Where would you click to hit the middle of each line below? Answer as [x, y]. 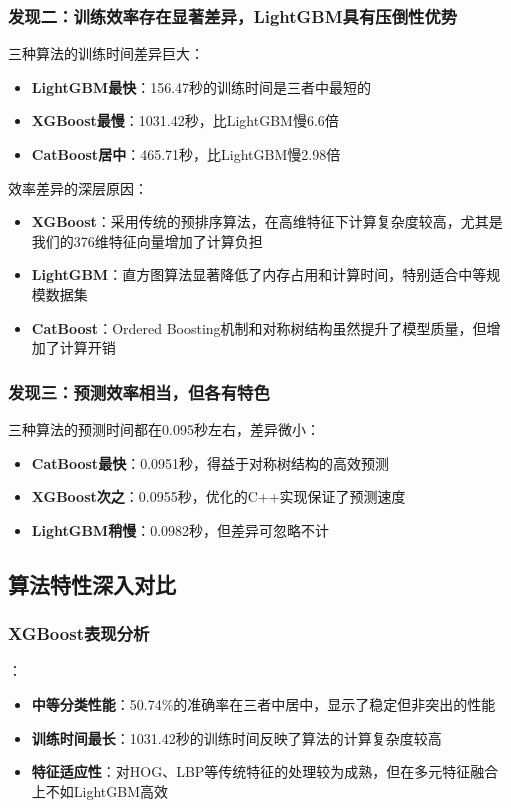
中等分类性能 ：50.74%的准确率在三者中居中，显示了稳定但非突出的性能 [263, 703]
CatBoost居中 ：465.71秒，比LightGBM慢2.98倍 [186, 154]
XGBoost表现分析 [79, 633]
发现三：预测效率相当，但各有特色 [139, 391]
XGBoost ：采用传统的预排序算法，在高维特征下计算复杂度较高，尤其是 [267, 221]
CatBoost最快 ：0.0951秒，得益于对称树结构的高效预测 [210, 462]
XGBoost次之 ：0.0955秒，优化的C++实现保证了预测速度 [218, 496]
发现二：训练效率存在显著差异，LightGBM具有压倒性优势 [233, 15]
